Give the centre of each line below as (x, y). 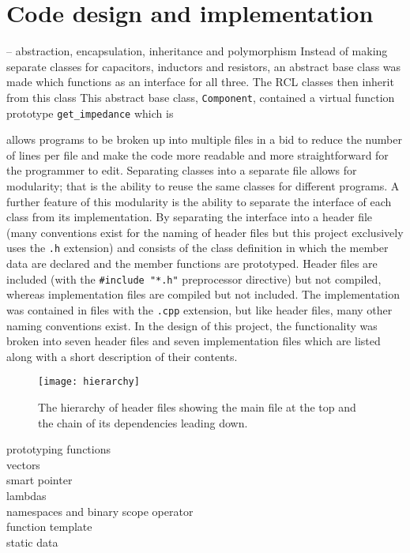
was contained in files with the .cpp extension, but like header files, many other (199, 309)
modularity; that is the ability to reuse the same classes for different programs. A (203, 186)
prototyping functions (58, 449)
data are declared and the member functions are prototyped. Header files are (192, 263)
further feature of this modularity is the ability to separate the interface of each (199, 201)
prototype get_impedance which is (90, 113)
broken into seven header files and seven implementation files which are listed (194, 341)
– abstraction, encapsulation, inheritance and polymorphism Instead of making (197, 51)
